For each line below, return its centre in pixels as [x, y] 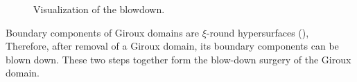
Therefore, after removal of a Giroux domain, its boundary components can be [172, 46]
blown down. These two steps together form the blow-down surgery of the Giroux [178, 59]
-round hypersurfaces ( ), [258, 32]
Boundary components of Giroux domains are [103, 32]
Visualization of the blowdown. [99, 9]
